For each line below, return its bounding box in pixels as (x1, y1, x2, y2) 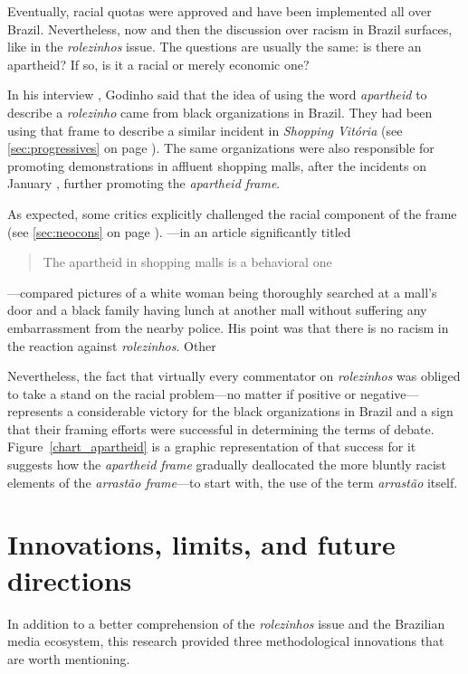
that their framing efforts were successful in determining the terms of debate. (7, 419, 435, 438)
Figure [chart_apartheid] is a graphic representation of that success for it (7, 437, 416, 456)
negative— (359, 384, 419, 403)
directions (7, 561, 132, 598)
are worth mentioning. (7, 649, 130, 668)
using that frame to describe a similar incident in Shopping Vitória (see (7, 120, 403, 139)
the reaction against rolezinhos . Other (7, 336, 216, 355)
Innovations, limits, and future (7, 526, 396, 563)
